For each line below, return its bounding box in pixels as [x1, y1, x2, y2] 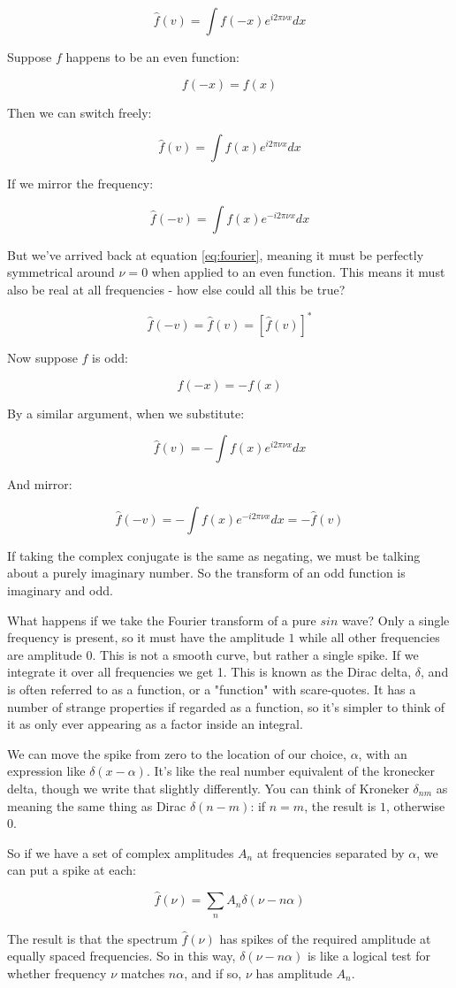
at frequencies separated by [256, 843, 405, 862]
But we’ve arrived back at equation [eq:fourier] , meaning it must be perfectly [7, 245, 424, 264]
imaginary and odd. [7, 581, 113, 600]
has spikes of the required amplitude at [219, 929, 431, 947]
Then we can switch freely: [7, 103, 152, 121]
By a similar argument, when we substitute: [7, 403, 245, 422]
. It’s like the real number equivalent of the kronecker [146, 762, 436, 780]
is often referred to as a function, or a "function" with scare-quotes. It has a [7, 680, 416, 698]
